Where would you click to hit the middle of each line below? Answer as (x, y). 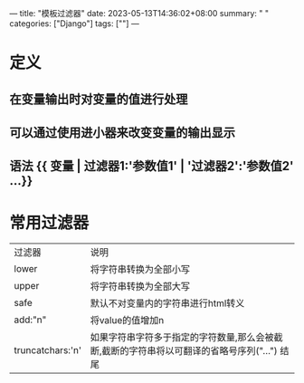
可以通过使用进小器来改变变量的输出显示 (122, 133)
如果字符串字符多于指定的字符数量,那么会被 (182, 338)
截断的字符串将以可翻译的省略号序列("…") (190, 351)
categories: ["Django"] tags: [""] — (75, 24)
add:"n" (30, 320)
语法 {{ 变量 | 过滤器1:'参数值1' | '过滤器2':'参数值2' (152, 166)
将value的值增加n (127, 321)
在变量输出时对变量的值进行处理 (99, 99)
